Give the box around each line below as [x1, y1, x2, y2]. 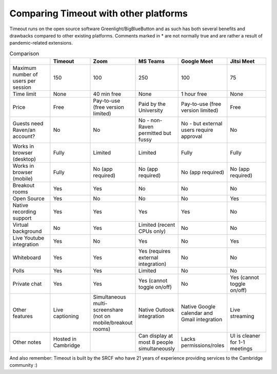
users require [181, 126, 213, 133]
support [12, 214, 32, 222]
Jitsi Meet [230, 58, 255, 65]
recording [12, 208, 36, 215]
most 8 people [138, 339, 173, 346]
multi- [93, 300, 108, 307]
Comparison [9, 50, 39, 57]
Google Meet [181, 58, 213, 65]
